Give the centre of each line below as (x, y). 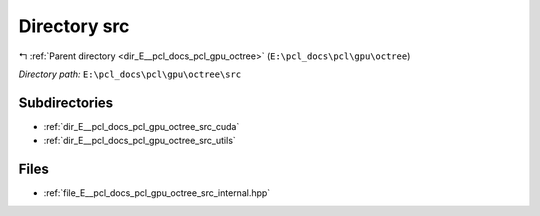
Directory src (74, 26)
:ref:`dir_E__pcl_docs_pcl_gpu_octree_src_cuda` (141, 126)
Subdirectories (66, 102)
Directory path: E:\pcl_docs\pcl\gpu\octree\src (130, 74)
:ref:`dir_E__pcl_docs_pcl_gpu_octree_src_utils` (140, 141)
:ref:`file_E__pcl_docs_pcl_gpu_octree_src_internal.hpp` (157, 193)
